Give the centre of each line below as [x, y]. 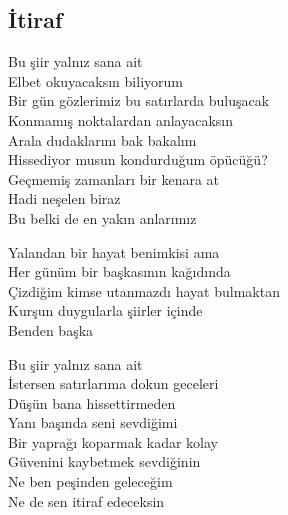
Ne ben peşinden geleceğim [90, 481]
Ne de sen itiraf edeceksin [86, 500]
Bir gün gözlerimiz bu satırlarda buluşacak [139, 100]
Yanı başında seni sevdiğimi [93, 422]
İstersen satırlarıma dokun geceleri [113, 383]
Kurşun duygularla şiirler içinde [105, 310]
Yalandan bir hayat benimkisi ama [114, 251]
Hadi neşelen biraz [64, 198]
